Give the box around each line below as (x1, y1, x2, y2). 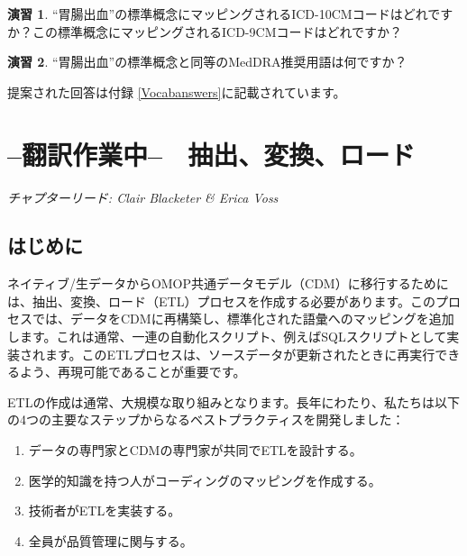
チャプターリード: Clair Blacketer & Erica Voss (7, 187, 279, 206)
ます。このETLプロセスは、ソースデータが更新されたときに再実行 (44, 344, 435, 363)
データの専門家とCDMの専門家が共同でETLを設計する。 (28, 441, 362, 460)
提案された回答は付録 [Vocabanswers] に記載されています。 (7, 82, 346, 101)
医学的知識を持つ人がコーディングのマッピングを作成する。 (28, 470, 381, 489)
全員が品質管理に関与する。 (28, 531, 193, 550)
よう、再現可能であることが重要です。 (19, 362, 246, 381)
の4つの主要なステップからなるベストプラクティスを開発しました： (7, 410, 405, 429)
